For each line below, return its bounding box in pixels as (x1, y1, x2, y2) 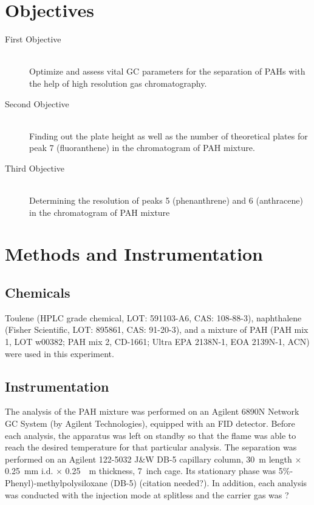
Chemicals (5, 283, 70, 302)
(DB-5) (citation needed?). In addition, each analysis (110, 476, 307, 489)
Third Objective (5, 161, 65, 174)
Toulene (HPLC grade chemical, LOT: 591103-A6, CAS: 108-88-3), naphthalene (5, 311, 302, 324)
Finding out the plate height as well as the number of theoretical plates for (29, 129, 308, 142)
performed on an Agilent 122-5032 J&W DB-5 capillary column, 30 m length (5, 452, 292, 465)
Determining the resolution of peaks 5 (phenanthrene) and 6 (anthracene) (29, 194, 303, 207)
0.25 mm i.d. (5, 464, 53, 477)
